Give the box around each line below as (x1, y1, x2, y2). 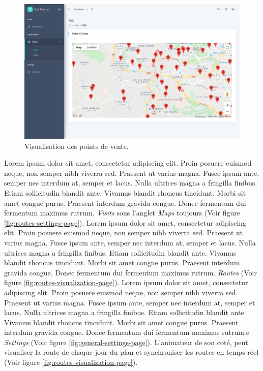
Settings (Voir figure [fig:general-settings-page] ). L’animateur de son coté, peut (4, 336, 248, 347)
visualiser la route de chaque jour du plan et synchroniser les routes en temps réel (4, 347, 259, 357)
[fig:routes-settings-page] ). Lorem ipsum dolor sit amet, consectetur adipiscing (4, 217, 247, 228)
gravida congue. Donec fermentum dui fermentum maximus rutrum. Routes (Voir (4, 267, 257, 277)
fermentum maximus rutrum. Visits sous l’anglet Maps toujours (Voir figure (4, 207, 241, 218)
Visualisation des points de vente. (24, 140, 129, 151)
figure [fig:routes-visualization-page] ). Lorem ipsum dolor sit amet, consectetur (4, 277, 248, 288)
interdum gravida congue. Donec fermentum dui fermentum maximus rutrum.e (4, 327, 249, 337)
